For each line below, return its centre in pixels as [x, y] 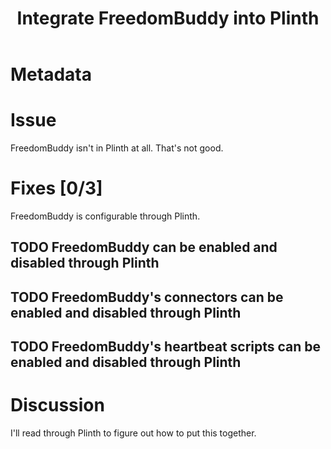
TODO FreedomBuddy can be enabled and [144, 247]
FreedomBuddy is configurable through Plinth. [105, 216]
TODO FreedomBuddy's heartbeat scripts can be [166, 347]
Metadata [51, 74]
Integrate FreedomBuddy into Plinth [168, 18]
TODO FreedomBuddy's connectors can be [147, 297]
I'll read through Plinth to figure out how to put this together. [133, 433]
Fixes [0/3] [56, 188]
